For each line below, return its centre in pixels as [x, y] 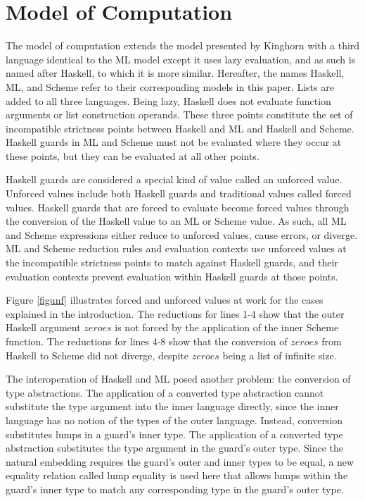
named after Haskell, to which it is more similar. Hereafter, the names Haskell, [175, 73]
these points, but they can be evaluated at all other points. [133, 155]
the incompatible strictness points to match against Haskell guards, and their [172, 262]
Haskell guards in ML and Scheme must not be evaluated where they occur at [174, 142]
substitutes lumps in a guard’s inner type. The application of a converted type [174, 434]
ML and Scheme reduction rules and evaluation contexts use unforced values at [176, 248]
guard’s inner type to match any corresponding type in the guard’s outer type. [175, 489]
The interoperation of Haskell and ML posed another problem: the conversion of [178, 379]
